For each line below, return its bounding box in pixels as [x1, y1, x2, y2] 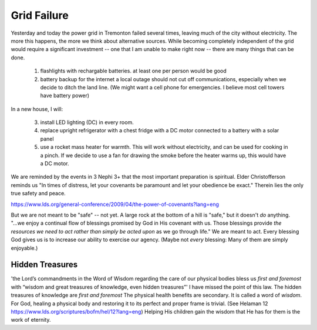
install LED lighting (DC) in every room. [40, 119, 134, 126]
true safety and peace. [11, 190, 66, 197]
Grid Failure [11, 9, 69, 22]
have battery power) [40, 92, 90, 99]
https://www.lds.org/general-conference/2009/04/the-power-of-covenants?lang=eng [11, 201, 220, 208]
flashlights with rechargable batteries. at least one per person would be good [40, 68, 227, 75]
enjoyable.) [11, 244, 38, 251]
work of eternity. [11, 316, 51, 324]
